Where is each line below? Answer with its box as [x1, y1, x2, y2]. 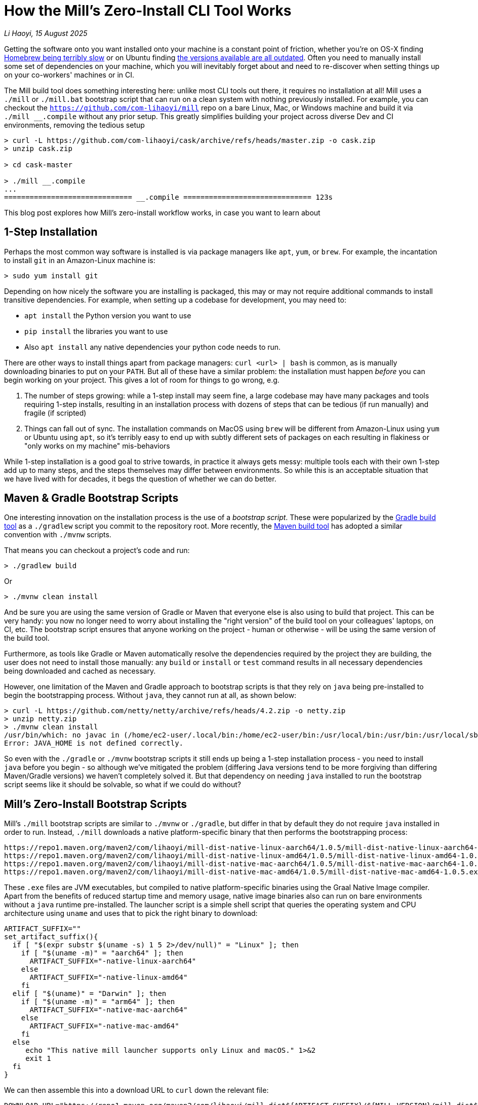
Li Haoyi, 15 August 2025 [4, 28, 88, 38]
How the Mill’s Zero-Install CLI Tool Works [4, 2, 292, 19]
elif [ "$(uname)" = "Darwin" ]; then [12, 989, 167, 998]
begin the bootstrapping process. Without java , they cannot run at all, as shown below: [4, 691, 297, 700]
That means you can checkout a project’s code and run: [4, 546, 190, 555]
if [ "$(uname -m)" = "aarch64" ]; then [21, 949, 184, 957]
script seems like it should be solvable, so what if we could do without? [4, 780, 241, 789]
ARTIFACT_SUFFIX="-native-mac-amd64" [29, 1022, 179, 1030]
